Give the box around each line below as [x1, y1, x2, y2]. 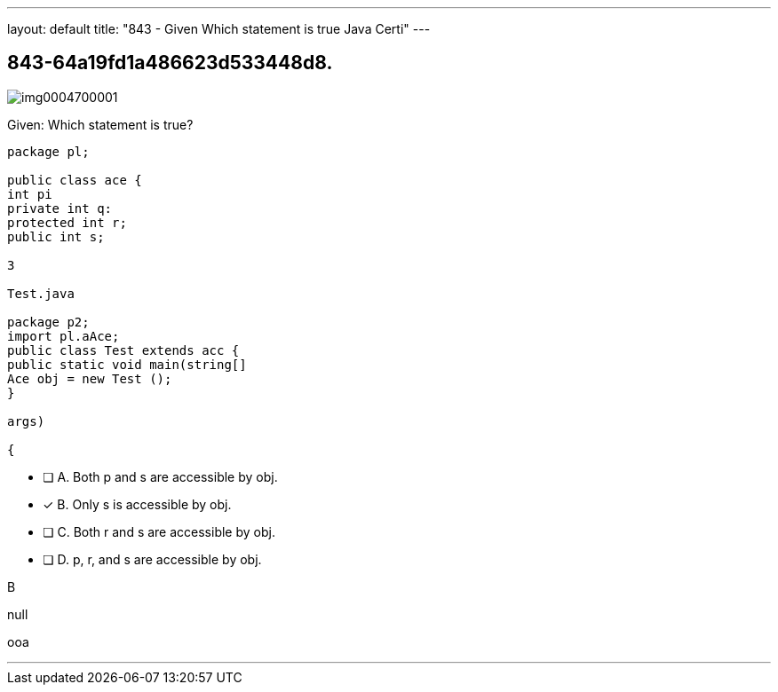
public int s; [7, 229, 105, 244]
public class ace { [7, 172, 142, 187]
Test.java [7, 286, 75, 301]
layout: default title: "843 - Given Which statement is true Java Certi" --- [7, 21, 431, 36]
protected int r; [7, 215, 127, 230]
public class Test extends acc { [7, 342, 240, 358]
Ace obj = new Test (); [7, 371, 172, 386]
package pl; [7, 144, 90, 159]
